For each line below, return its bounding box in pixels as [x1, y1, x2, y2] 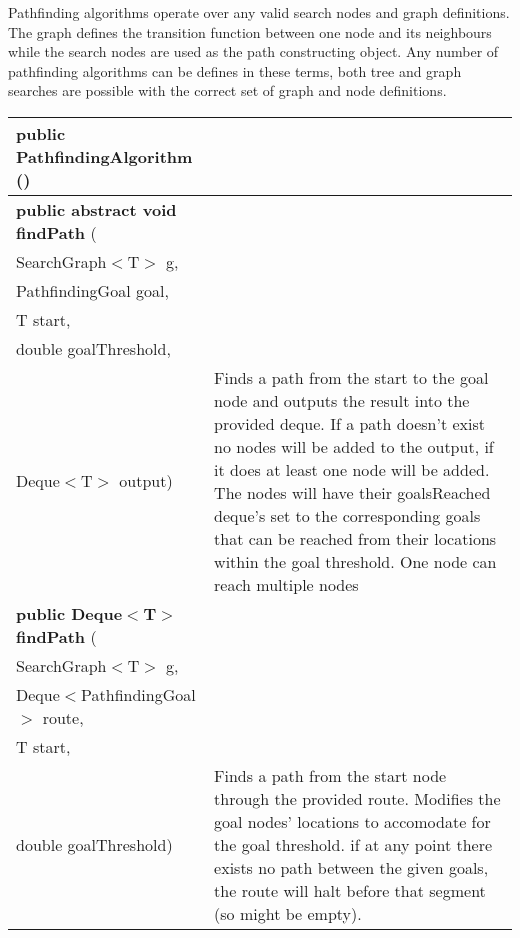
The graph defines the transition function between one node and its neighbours [8, 21, 492, 42]
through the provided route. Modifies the [214, 786, 501, 810]
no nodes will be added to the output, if [214, 434, 494, 458]
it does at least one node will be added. [214, 457, 490, 481]
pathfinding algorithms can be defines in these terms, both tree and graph [8, 60, 462, 81]
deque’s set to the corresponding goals [214, 503, 481, 527]
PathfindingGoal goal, [16, 278, 169, 302]
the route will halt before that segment [214, 878, 486, 902]
